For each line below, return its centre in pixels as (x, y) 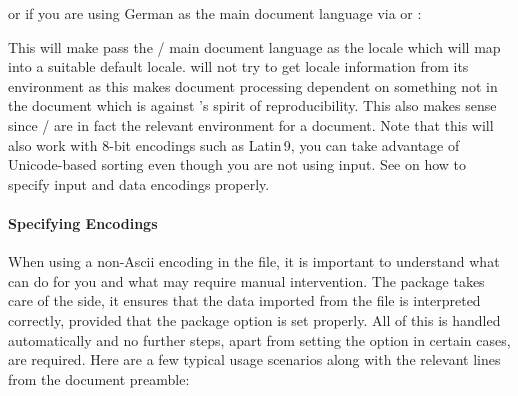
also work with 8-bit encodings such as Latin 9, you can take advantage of (234, 144)
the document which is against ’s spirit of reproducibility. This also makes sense (252, 105)
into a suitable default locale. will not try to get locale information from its (238, 66)
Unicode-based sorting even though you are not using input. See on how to (237, 164)
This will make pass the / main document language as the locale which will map (254, 46)
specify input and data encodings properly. (139, 183)
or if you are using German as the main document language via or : (215, 13)
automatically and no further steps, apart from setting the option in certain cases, (259, 339)
